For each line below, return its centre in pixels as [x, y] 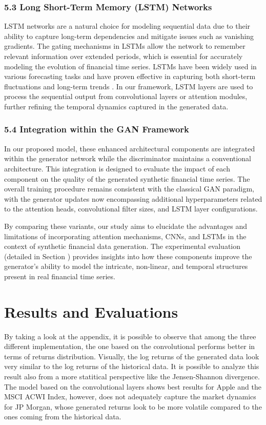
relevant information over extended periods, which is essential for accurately [124, 56]
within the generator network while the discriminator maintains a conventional [128, 158]
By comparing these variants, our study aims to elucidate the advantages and [126, 226]
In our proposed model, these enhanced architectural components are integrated [130, 148]
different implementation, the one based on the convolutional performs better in [130, 346]
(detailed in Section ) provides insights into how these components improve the [128, 256]
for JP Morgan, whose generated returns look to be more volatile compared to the [133, 406]
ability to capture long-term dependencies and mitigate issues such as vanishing [129, 36]
